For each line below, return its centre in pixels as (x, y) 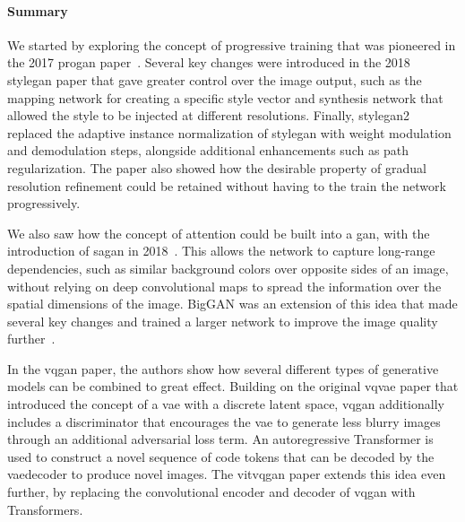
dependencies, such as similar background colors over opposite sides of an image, (228, 268)
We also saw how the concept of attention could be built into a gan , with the (219, 233)
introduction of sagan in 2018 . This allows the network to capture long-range (221, 251)
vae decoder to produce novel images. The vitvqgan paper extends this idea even (227, 474)
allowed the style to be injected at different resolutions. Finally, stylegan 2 (208, 115)
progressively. (44, 203)
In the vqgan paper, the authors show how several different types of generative (223, 368)
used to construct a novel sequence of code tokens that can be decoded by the (221, 456)
